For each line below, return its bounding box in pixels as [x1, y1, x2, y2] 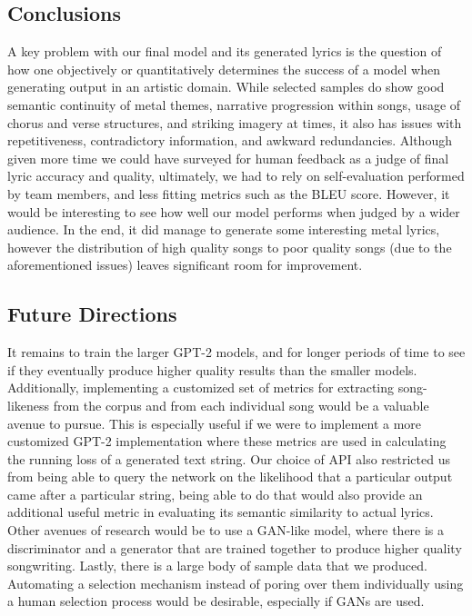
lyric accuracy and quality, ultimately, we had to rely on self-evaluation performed [7, 166, 465, 185]
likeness [7, 395, 50, 414]
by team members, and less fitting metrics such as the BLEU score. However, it [7, 184, 450, 203]
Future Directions [7, 300, 177, 328]
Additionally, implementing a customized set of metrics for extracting [7, 378, 395, 397]
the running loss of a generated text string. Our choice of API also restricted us [7, 449, 450, 468]
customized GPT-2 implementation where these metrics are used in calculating [7, 432, 447, 451]
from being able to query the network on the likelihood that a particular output [7, 467, 453, 486]
